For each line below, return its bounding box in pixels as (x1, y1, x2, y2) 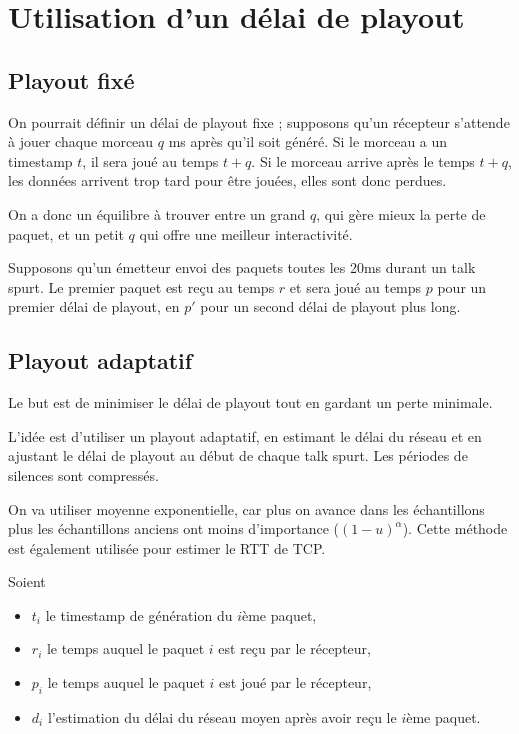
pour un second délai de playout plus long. (200, 296, 461, 317)
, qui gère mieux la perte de (316, 203, 486, 224)
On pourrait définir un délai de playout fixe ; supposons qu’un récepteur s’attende (8, 111, 510, 132)
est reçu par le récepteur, (218, 638, 371, 659)
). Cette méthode (402, 518, 508, 539)
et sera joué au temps (289, 276, 422, 297)
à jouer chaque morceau (8, 131, 154, 152)
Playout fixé (8, 64, 135, 95)
